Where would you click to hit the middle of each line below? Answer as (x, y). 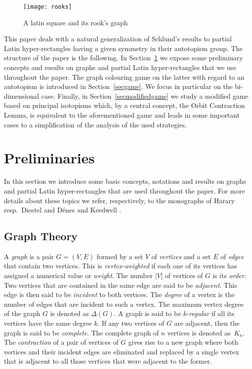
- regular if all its (210, 313)
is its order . (230, 275)
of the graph (22, 313)
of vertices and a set (181, 256)
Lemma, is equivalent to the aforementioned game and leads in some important (122, 115)
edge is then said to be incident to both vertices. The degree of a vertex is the (119, 294)
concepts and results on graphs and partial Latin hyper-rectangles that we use (120, 67)
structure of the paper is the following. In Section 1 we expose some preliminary (124, 58)
